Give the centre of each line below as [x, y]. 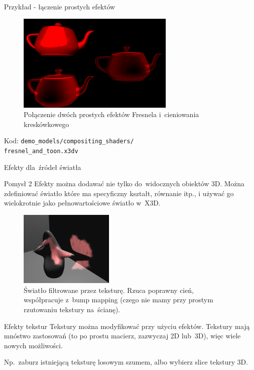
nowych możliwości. [34, 345]
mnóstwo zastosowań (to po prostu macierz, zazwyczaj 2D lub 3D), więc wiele [122, 336]
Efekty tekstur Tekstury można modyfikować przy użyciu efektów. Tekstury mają [127, 326]
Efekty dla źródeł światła [43, 167]
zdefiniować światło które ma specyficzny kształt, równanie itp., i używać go [119, 193]
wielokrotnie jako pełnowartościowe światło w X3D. [82, 203]
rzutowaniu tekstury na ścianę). [72, 309]
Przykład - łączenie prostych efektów [60, 6]
